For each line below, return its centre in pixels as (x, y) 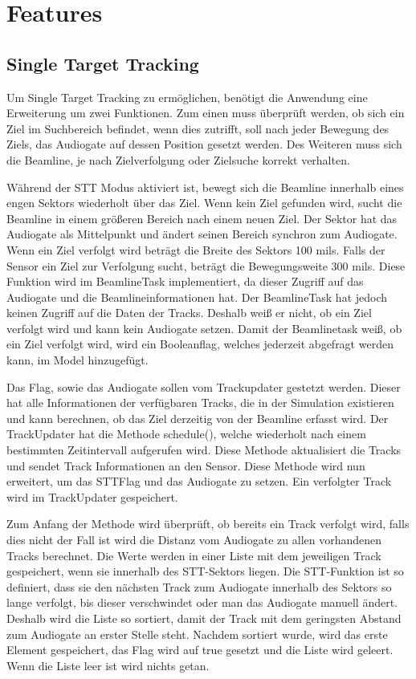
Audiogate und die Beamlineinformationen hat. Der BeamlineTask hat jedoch (197, 297)
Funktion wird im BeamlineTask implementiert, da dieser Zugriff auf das (185, 281)
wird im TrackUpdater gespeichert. (92, 496)
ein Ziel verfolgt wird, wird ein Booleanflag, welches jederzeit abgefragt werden (200, 344)
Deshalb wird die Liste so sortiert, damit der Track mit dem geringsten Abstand (204, 618)
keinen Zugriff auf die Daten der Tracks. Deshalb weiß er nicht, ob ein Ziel (189, 313)
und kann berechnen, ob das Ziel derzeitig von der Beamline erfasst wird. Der (198, 418)
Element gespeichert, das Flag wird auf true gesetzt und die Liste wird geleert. (200, 650)
